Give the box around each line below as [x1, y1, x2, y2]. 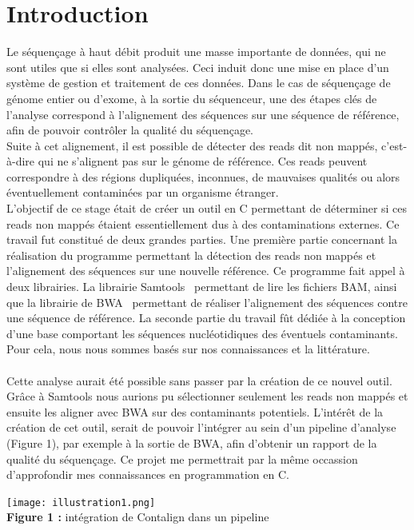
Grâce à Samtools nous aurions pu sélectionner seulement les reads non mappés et [6, 388, 408, 404]
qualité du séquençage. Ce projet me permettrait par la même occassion [6, 450, 358, 467]
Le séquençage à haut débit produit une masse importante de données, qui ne [6, 43, 386, 60]
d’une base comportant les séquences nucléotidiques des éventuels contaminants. [6, 325, 398, 341]
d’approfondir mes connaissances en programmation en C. [6, 466, 289, 483]
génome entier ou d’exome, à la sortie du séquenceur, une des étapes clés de [6, 90, 377, 106]
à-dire [6, 153, 35, 169]
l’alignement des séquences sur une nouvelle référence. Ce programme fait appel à [6, 262, 405, 279]
